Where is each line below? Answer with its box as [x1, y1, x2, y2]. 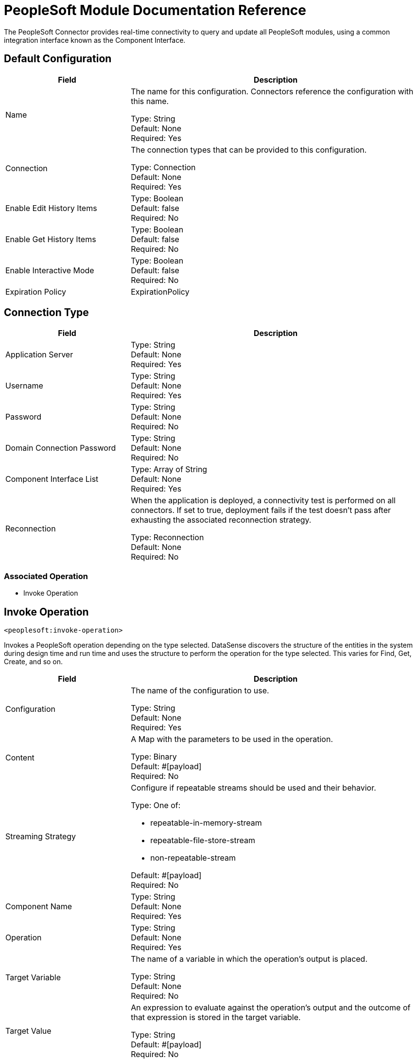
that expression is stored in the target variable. [131, 1012, 301, 1023]
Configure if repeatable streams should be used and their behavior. [131, 783, 376, 793]
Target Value [5, 1026, 52, 1036]
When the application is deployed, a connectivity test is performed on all [131, 495, 396, 506]
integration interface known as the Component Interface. [4, 35, 186, 44]
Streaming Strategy [5, 831, 76, 842]
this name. [131, 96, 169, 106]
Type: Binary [131, 752, 177, 762]
